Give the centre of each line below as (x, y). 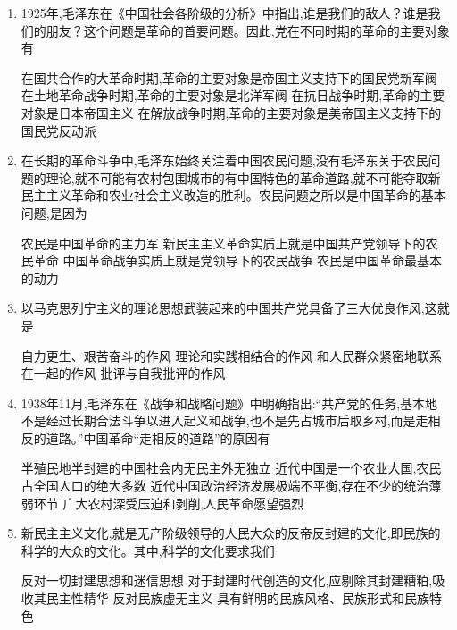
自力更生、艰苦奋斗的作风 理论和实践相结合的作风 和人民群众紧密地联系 (232, 355)
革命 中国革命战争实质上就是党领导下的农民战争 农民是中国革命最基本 (238, 260)
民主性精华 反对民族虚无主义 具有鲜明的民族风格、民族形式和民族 (238, 598)
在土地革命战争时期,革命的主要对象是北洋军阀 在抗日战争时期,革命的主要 (233, 95)
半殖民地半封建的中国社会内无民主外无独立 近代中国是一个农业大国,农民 (231, 468)
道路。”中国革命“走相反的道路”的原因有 (158, 437)
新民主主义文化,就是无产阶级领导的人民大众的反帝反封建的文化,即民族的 (231, 533)
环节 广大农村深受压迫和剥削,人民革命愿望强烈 (169, 503)
